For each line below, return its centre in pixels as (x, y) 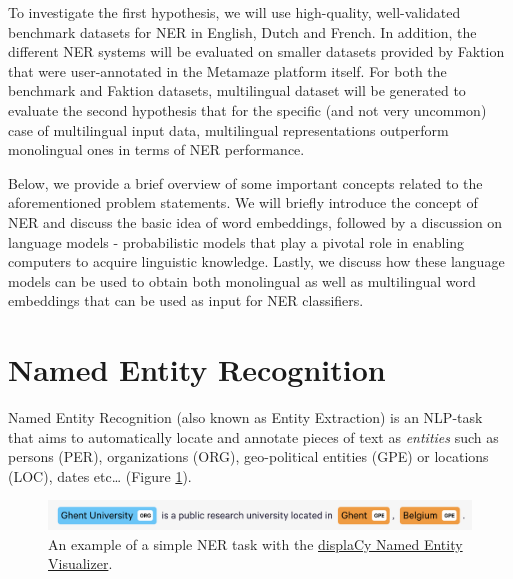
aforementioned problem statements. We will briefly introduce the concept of (243, 202)
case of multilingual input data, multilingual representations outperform (228, 129)
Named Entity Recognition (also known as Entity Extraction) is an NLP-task (245, 417)
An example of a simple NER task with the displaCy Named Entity (255, 543)
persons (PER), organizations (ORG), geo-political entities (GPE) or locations (248, 456)
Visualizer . (80, 563)
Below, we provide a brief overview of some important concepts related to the (245, 182)
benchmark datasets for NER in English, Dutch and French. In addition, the (242, 31)
